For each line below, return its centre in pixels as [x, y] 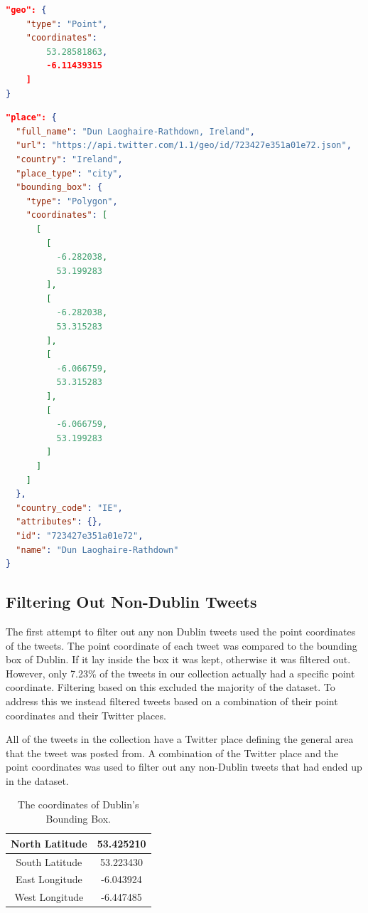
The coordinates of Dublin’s [79, 804]
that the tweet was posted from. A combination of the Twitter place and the [172, 753]
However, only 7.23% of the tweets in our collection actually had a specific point [180, 673]
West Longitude [49, 897]
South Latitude [49, 861]
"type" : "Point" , [67, 24]
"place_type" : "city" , [69, 173]
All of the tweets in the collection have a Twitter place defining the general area [180, 739]
